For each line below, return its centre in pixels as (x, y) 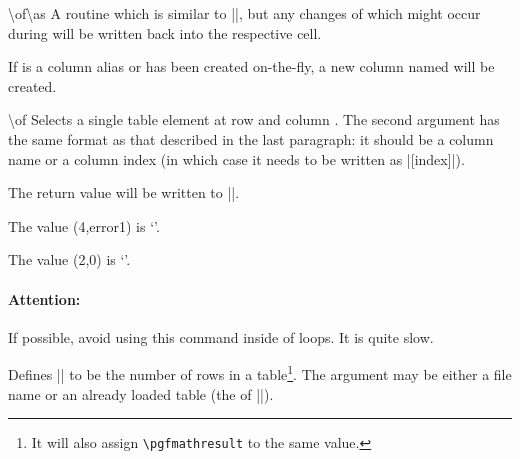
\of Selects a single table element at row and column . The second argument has (254, 119)
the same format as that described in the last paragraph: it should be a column (251, 138)
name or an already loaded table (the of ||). (141, 393)
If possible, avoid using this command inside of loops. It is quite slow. (221, 336)
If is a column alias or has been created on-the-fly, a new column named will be (251, 66)
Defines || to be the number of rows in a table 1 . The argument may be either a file (260, 372)
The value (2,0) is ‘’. (69, 259)
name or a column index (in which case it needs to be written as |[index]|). (236, 158)
